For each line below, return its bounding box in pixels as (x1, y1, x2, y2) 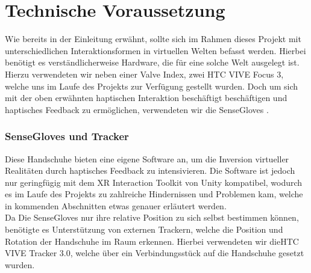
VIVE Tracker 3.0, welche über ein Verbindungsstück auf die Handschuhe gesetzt (5, 247, 304, 259)
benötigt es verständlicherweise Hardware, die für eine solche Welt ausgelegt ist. (5, 56, 300, 69)
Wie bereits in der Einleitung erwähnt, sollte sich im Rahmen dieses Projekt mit (5, 32, 301, 45)
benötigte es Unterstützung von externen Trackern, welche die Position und (5, 223, 283, 236)
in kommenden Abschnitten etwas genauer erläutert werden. (5, 199, 227, 212)
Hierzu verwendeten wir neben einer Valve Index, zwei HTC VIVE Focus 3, (5, 67, 284, 80)
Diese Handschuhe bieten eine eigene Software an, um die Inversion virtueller (5, 152, 289, 165)
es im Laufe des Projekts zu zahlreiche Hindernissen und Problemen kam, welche (5, 188, 303, 200)
